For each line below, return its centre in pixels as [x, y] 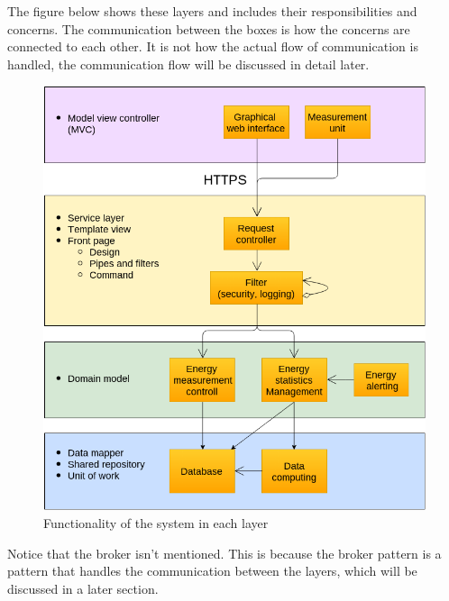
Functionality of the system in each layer [156, 522]
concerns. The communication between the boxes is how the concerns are [209, 28]
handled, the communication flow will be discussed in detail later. [188, 64]
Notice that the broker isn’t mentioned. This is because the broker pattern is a [224, 553]
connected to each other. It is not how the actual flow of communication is [213, 46]
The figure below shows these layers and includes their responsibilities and [212, 11]
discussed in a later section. [83, 588]
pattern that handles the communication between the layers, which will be [212, 571]
